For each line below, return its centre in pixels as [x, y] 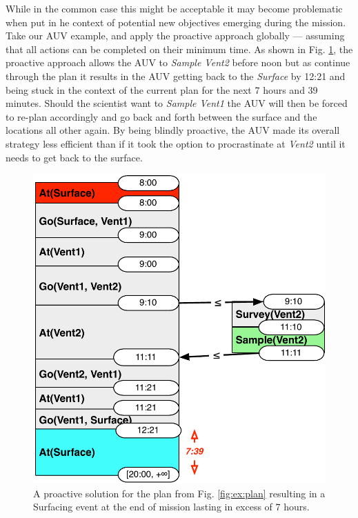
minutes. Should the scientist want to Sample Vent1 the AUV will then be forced [177, 103]
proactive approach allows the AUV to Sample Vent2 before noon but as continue [178, 62]
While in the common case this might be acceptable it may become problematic [174, 8]
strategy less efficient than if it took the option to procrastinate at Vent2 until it [176, 143]
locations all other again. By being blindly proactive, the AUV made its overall [173, 130]
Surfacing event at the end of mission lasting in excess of [153, 507]
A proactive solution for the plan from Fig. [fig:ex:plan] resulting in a [179, 493]
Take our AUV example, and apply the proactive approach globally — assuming [175, 36]
